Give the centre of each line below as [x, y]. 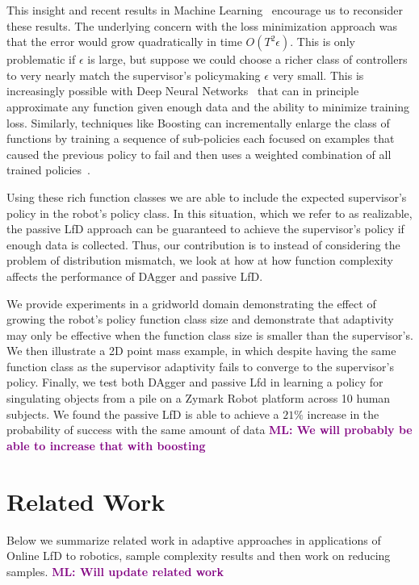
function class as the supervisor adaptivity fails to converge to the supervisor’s [201, 366]
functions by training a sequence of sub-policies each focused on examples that [201, 138]
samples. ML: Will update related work [115, 571]
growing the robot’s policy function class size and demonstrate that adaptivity [200, 319]
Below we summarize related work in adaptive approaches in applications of [194, 539]
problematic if [41, 59]
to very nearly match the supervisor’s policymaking [134, 75]
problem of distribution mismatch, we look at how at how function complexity [200, 260]
